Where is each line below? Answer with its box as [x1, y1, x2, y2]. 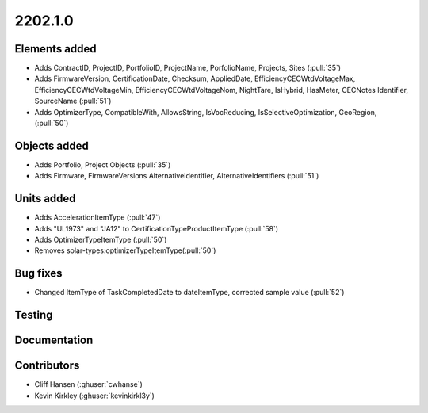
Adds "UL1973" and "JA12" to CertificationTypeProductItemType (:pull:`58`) [34, 224, 279, 233]
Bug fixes [14, 266, 63, 281]
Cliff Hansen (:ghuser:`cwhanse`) [34, 380, 143, 389]
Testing [14, 308, 53, 322]
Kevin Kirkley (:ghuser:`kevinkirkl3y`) [34, 391, 155, 400]
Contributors [14, 359, 80, 373]
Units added [14, 192, 76, 205]
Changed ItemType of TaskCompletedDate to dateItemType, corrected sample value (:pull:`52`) [34, 288, 345, 297]
